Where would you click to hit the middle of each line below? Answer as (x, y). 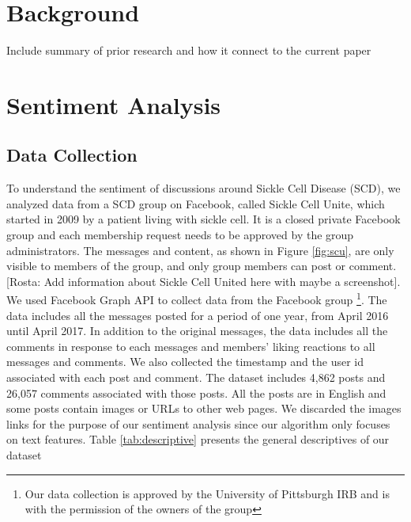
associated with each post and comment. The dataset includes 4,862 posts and (196, 377)
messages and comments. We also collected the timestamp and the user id (185, 362)
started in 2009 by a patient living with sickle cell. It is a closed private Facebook (204, 219)
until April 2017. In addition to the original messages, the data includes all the (197, 331)
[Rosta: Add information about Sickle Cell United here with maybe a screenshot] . (204, 281)
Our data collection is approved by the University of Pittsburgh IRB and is (207, 493)
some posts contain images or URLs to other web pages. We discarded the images (204, 408)
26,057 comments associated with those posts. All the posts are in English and (196, 392)
